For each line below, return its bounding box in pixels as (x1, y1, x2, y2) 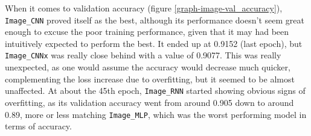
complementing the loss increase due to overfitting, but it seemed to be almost (5, 72, 295, 85)
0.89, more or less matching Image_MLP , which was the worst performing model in (5, 108, 307, 120)
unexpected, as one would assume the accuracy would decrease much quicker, (5, 61, 290, 73)
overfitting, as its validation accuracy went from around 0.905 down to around (5, 96, 294, 108)
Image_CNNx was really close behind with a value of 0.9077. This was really (5, 49, 281, 61)
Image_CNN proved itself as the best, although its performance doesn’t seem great (5, 13, 304, 26)
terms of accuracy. (5, 120, 72, 132)
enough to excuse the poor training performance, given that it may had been (5, 25, 289, 38)
